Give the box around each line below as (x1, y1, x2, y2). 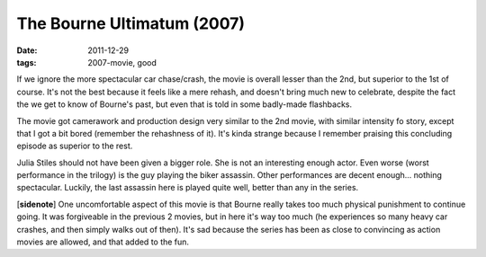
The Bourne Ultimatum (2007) (16, 13, 246, 33)
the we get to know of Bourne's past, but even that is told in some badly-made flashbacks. (16, 99, 353, 110)
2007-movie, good (87, 57, 157, 67)
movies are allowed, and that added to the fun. (16, 236, 189, 247)
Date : (16, 45, 38, 56)
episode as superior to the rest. (16, 140, 133, 152)
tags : (16, 57, 37, 67)
